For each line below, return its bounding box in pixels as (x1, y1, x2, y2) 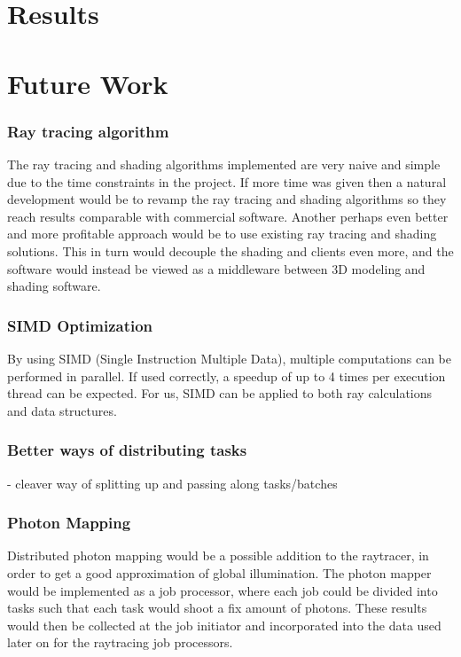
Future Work (7, 65, 168, 101)
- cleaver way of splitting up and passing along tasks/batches (7, 473, 338, 492)
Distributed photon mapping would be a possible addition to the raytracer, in (7, 546, 429, 565)
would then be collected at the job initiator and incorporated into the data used (7, 615, 441, 634)
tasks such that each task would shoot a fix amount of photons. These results (7, 598, 427, 617)
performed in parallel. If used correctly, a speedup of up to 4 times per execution (7, 366, 446, 385)
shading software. (7, 277, 101, 295)
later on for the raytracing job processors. (7, 633, 233, 652)
